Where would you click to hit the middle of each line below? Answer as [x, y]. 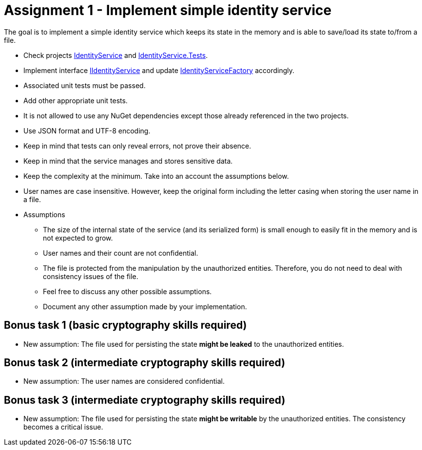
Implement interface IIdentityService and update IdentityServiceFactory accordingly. [159, 70]
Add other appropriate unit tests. [76, 100]
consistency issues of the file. [91, 276]
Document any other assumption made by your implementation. [145, 306]
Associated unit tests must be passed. [85, 85]
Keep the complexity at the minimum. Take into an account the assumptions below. [156, 176]
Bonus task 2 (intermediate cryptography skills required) [145, 363]
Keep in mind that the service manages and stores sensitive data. [128, 161]
